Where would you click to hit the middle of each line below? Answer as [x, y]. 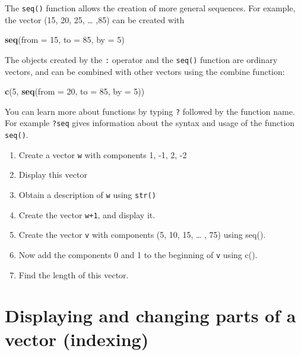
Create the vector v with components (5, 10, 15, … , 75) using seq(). [142, 235]
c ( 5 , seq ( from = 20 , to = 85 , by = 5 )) [75, 91]
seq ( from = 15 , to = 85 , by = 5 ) [65, 40]
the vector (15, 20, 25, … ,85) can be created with [95, 19]
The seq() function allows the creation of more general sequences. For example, [150, 8]
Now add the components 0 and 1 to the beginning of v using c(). [138, 254]
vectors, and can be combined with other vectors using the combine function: [145, 71]
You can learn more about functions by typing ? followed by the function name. [150, 111]
